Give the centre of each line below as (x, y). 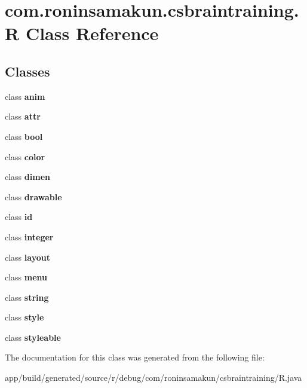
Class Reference (92, 33)
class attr (23, 116)
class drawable (33, 196)
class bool (24, 136)
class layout (27, 257)
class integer (29, 236)
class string (27, 297)
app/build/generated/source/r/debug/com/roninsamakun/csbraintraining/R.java (153, 378)
